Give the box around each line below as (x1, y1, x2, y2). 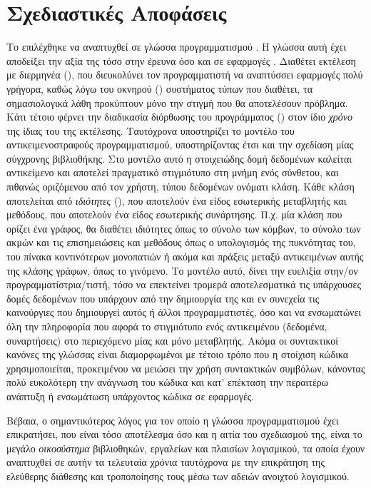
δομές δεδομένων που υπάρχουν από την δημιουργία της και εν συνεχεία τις (6, 290, 320, 305)
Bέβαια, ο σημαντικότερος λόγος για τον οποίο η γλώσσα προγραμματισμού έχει (6, 412, 339, 427)
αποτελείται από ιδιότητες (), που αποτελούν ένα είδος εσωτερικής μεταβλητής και (6, 193, 347, 208)
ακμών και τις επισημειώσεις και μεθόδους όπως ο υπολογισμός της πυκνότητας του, (6, 235, 356, 250)
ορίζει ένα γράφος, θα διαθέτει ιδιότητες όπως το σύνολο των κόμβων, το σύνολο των (6, 220, 361, 235)
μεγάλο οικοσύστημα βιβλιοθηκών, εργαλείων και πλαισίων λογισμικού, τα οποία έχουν (6, 440, 365, 455)
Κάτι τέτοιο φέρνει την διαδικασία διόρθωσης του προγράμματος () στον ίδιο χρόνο (6, 109, 352, 124)
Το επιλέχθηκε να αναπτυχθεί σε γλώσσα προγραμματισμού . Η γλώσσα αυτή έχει (6, 39, 347, 54)
